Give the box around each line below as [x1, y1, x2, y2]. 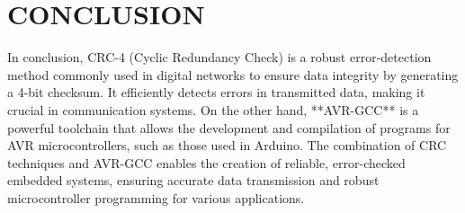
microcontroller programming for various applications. [7, 188, 305, 207]
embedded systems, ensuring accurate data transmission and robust [7, 171, 380, 190]
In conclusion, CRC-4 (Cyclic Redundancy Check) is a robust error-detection [7, 48, 432, 67]
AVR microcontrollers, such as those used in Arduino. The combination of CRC [7, 136, 447, 155]
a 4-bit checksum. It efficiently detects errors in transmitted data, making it [7, 83, 425, 102]
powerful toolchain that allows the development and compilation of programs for [7, 118, 451, 137]
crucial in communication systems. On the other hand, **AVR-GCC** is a [7, 100, 419, 119]
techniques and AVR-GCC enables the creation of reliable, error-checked [7, 153, 406, 172]
